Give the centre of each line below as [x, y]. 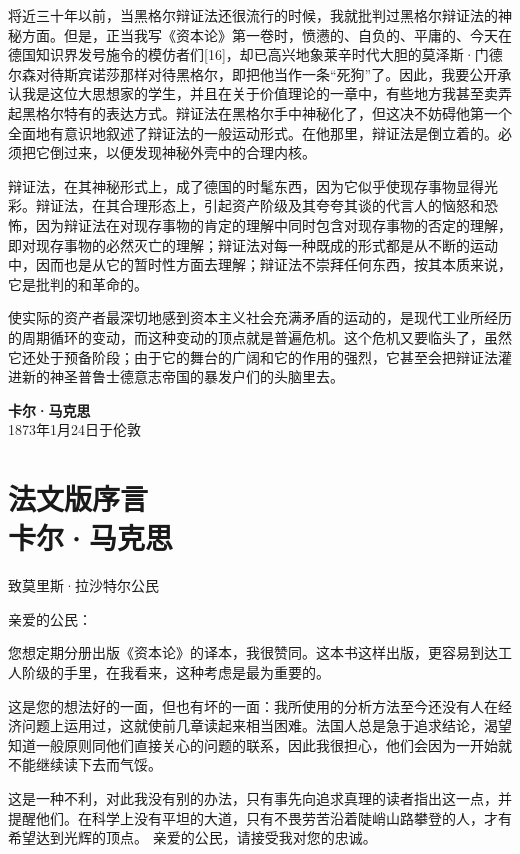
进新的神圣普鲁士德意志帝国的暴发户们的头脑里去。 [176, 376]
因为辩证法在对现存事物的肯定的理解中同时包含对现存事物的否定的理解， [273, 224]
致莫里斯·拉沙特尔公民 [83, 585]
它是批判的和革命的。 [78, 283]
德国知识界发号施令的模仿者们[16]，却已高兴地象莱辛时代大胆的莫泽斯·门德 [255, 54]
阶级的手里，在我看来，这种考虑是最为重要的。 [175, 671]
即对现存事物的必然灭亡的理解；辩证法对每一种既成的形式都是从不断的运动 [253, 244]
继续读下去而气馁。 [98, 764]
